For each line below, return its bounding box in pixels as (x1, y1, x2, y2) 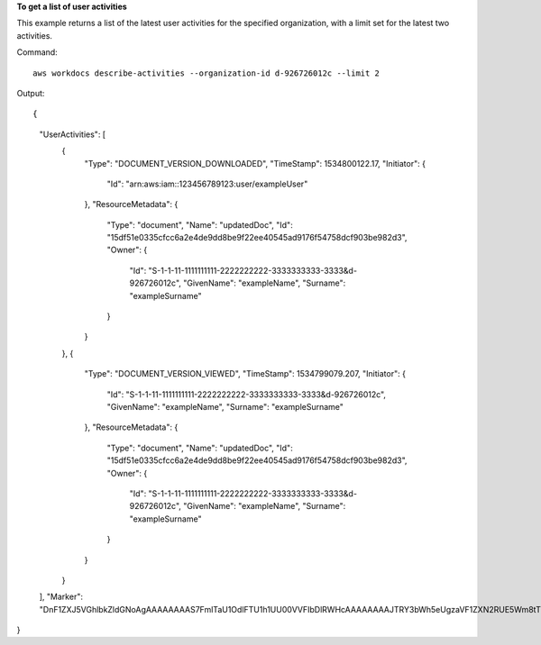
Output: (16, 87, 45, 98)
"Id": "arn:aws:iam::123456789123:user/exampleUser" (106, 178, 308, 189)
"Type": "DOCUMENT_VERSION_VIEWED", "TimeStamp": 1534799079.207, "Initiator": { (84, 368, 406, 379)
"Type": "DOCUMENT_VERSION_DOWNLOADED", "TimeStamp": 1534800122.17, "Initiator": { (84, 158, 426, 168)
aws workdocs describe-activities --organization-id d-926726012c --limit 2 (32, 68, 381, 78)
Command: (16, 47, 58, 58)
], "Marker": (39, 591, 83, 603)
